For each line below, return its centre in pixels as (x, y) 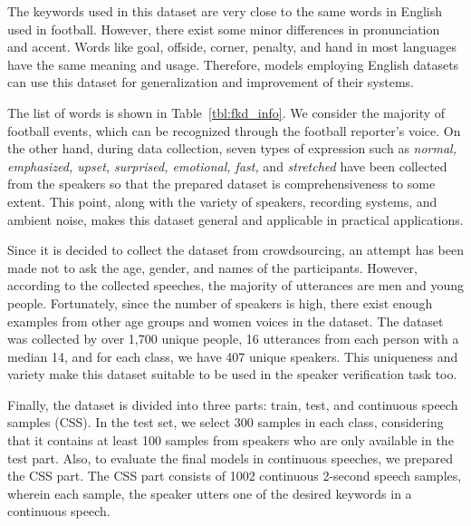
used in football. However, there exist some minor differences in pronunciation (224, 29)
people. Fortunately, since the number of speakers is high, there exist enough (220, 302)
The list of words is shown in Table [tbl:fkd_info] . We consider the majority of (226, 112)
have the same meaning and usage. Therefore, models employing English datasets (233, 64)
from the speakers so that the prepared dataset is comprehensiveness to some (221, 184)
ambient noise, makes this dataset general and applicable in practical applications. (235, 219)
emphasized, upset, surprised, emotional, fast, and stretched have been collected (227, 166)
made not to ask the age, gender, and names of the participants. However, (212, 267)
